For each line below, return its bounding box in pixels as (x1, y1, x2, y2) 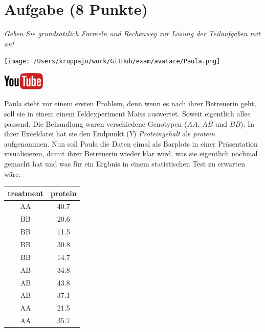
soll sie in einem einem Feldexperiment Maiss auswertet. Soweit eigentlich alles (4, 108, 250, 118)
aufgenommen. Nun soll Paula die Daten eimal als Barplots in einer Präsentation (4, 138, 258, 149)
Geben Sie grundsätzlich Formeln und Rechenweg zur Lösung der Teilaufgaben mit (4, 28, 260, 39)
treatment (8, 187, 43, 198)
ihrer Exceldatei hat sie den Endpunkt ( (4, 128, 129, 139)
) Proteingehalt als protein (133, 128, 215, 139)
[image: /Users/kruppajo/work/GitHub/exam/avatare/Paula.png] (4, 58, 220, 65)
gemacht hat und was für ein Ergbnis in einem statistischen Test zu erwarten (4, 158, 245, 169)
